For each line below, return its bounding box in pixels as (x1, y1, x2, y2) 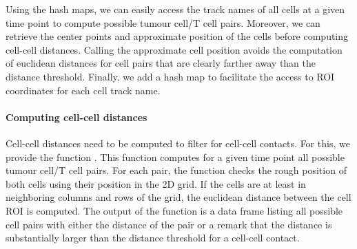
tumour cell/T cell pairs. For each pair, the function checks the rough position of (6, 163, 347, 177)
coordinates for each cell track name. (6, 83, 161, 97)
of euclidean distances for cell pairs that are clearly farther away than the (6, 56, 316, 70)
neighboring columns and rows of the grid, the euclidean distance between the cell (6, 190, 351, 204)
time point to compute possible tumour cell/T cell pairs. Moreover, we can (6, 15, 320, 30)
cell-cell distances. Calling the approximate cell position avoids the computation (6, 42, 343, 56)
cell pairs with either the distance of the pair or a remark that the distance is (6, 217, 332, 231)
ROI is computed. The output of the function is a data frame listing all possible (6, 203, 343, 217)
